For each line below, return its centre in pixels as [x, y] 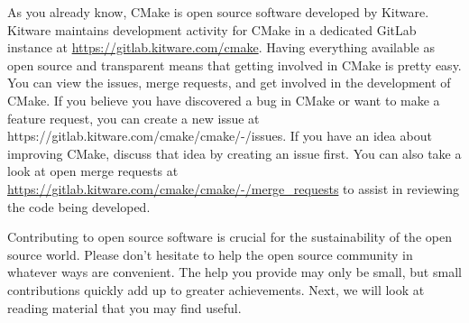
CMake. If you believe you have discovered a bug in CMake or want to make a [224, 100]
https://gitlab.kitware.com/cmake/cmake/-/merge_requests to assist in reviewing [234, 188]
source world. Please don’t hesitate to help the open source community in [210, 254]
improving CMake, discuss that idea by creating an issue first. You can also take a [234, 153]
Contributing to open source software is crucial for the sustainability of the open [230, 237]
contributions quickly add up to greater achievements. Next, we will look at [216, 289]
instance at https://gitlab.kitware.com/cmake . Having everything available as [221, 47]
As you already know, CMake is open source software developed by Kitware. [218, 12]
